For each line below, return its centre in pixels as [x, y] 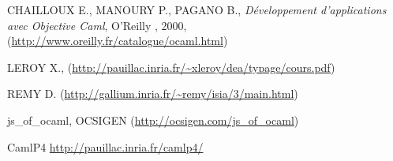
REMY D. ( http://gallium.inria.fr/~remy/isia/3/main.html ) [153, 94]
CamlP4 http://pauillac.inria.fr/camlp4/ [105, 146]
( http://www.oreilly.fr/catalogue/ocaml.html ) [118, 41]
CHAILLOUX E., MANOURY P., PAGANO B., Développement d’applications [197, 9]
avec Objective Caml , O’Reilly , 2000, [97, 25]
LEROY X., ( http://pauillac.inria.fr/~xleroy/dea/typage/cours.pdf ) [171, 67]
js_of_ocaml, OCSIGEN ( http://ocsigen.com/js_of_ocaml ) [153, 120]
